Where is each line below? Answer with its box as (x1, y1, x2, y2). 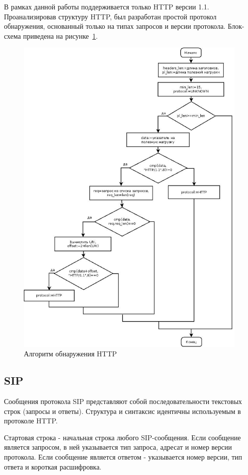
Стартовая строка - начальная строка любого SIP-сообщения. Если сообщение (4, 432, 241, 442)
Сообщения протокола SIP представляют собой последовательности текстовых (4, 396, 242, 406)
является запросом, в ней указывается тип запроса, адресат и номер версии (4, 442, 232, 452)
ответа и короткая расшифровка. (4, 461, 102, 472)
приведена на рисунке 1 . (23, 30, 98, 41)
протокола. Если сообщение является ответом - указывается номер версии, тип (4, 451, 243, 462)
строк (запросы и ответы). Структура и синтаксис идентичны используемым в (4, 406, 241, 416)
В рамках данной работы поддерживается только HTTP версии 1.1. (4, 1, 209, 11)
